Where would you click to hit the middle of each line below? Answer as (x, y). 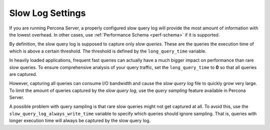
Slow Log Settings (47, 13)
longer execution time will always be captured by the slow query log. (80, 120)
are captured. (23, 74)
